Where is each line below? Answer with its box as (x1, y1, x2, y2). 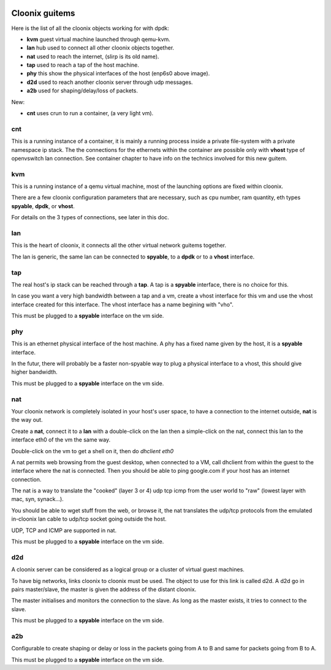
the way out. (11, 416, 43, 424)
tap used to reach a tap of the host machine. (26, 61, 139, 69)
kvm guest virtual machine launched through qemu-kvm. (26, 36, 171, 43)
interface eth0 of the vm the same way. (11, 436, 110, 443)
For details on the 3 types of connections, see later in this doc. (11, 214, 170, 221)
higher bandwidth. (11, 368, 58, 376)
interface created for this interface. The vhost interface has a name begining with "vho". (11, 301, 234, 308)
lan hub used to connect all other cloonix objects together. (26, 44, 175, 51)
